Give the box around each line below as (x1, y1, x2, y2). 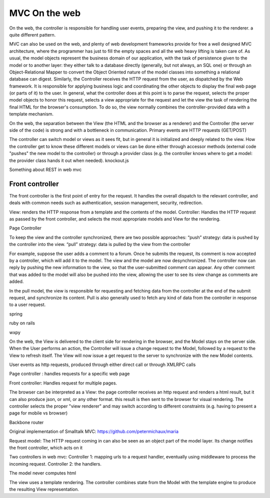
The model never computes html (9, 470, 76, 476)
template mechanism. (9, 111, 54, 117)
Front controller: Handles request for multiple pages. (9, 380, 117, 386)
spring (9, 310, 22, 317)
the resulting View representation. (9, 486, 79, 492)
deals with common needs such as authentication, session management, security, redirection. (9, 200, 203, 206)
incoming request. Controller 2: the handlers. (9, 460, 102, 467)
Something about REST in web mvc (9, 166, 82, 172)
